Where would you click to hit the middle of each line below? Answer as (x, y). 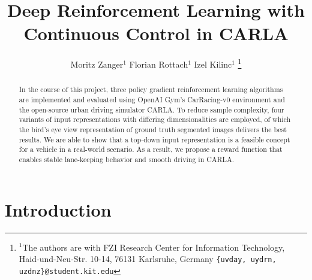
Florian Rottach (159, 64)
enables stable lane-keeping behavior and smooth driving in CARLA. (127, 159)
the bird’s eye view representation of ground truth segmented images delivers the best (153, 129)
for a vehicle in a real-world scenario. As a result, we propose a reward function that (151, 149)
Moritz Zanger (97, 64)
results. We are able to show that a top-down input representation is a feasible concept (154, 139)
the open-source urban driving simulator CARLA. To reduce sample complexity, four (151, 109)
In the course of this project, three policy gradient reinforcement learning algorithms (151, 89)
